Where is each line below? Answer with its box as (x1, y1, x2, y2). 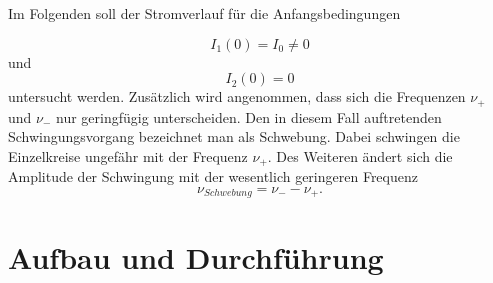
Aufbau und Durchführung (8, 236, 384, 277)
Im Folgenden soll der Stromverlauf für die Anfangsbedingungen (8, 3, 401, 23)
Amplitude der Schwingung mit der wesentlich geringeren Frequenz (8, 166, 418, 187)
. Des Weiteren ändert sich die (267, 145, 453, 166)
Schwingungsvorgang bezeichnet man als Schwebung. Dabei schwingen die (8, 126, 460, 147)
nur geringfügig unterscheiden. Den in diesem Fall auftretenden (56, 106, 442, 127)
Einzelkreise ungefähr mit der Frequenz (8, 145, 248, 166)
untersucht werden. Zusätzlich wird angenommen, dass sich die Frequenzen (8, 86, 466, 107)
